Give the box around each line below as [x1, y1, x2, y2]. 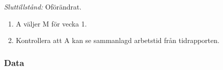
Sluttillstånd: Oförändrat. [4, 1, 82, 11]
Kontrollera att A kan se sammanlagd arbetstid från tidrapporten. [16, 35, 219, 45]
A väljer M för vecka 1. [16, 18, 87, 28]
